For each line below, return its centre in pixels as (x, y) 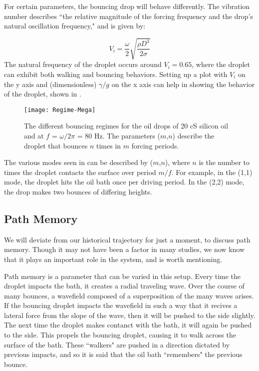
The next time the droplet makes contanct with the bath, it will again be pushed (128, 325)
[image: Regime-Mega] (60, 110)
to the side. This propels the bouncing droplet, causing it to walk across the (120, 335)
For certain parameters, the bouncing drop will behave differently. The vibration (127, 6)
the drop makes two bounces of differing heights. (78, 191)
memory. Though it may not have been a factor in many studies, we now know (125, 249)
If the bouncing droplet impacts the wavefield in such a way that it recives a (121, 305)
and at (34, 135)
